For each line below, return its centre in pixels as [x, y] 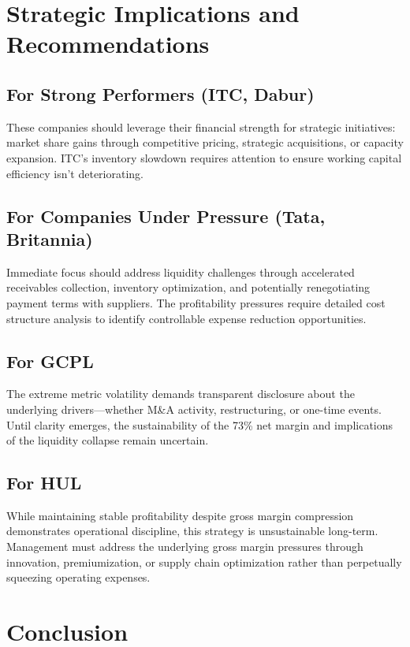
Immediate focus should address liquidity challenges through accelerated [181, 271]
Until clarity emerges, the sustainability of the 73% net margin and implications [200, 424]
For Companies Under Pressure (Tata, [166, 216]
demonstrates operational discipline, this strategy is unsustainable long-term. [192, 531]
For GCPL [50, 361]
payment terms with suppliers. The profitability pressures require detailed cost [196, 302]
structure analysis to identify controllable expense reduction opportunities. [186, 318]
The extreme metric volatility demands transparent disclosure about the [181, 394]
